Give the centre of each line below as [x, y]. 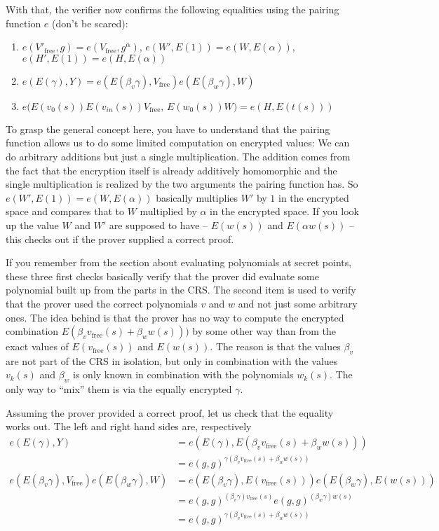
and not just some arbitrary [298, 303]
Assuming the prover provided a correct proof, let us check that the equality [170, 412]
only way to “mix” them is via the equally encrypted [119, 389]
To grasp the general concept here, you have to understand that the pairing [168, 129]
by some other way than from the [264, 331]
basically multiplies [197, 197]
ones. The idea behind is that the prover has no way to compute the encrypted [175, 317]
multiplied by [168, 211]
